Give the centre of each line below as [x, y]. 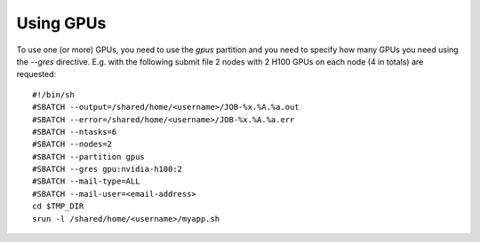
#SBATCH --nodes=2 [72, 144]
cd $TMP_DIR [58, 207]
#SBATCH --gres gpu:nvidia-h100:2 [107, 169]
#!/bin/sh [53, 94]
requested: [36, 74]
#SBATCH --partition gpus [89, 156]
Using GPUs [61, 23]
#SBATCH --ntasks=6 [75, 132]
